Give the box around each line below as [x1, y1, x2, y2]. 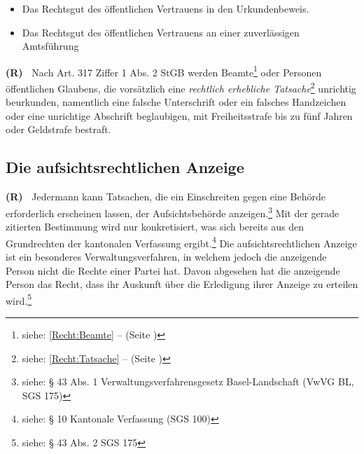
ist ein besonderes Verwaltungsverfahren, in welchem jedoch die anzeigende [6, 249, 327, 263]
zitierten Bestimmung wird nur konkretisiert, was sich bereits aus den [6, 219, 304, 234]
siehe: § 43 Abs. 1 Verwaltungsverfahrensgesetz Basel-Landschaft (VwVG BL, [22, 374, 354, 389]
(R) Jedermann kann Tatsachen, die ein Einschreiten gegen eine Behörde [6, 189, 325, 204]
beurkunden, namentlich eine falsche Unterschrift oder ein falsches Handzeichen [6, 95, 346, 109]
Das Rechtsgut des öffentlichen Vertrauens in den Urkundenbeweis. [22, 1, 309, 15]
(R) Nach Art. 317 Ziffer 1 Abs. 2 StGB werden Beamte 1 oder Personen [6, 62, 322, 79]
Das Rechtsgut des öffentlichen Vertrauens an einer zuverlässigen [22, 25, 300, 39]
